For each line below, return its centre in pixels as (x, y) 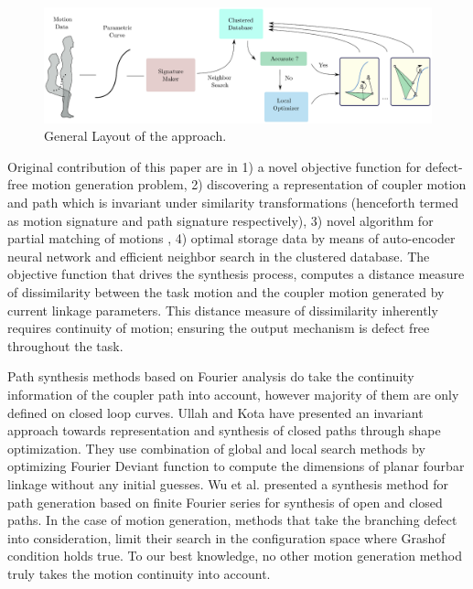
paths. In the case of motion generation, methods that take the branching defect (232, 520)
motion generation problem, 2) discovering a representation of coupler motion (249, 184)
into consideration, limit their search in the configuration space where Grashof (226, 537)
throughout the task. (65, 345)
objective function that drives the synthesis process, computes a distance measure (236, 274)
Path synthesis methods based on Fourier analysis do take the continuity (211, 376)
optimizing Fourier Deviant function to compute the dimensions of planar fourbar (236, 466)
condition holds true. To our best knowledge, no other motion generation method (235, 556)
